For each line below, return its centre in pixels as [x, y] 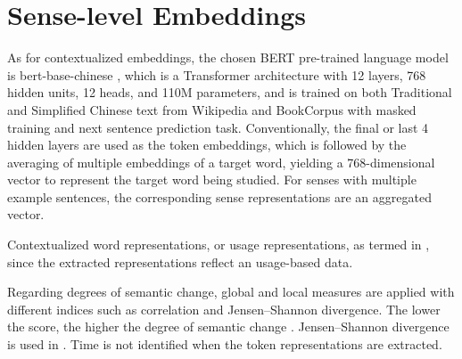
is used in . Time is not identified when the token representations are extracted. [225, 344]
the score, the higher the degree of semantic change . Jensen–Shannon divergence [228, 326]
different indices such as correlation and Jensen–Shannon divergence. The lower [224, 309]
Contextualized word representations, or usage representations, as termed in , [219, 245]
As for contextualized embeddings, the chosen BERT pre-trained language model [228, 57]
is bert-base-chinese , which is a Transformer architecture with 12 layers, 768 [217, 74]
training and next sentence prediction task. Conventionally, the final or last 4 [218, 127]
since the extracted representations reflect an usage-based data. [180, 261]
